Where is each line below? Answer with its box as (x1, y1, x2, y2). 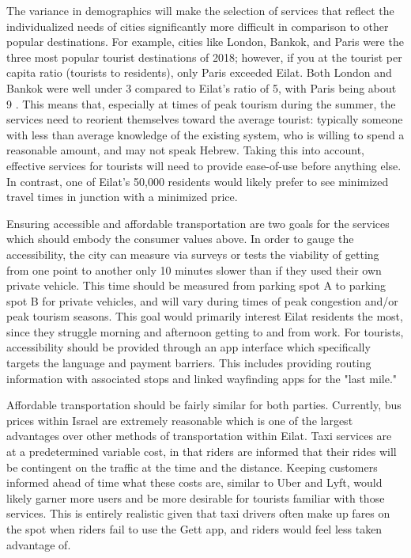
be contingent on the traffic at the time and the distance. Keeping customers (6, 458, 378, 475)
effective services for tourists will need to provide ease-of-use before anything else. (6, 157, 402, 173)
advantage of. (6, 536, 71, 552)
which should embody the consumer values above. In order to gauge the (6, 230, 354, 247)
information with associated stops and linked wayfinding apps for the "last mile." (6, 370, 398, 386)
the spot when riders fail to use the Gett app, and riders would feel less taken (6, 521, 383, 537)
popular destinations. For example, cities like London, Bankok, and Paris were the (6, 33, 404, 50)
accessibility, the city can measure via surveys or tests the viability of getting (6, 245, 379, 262)
